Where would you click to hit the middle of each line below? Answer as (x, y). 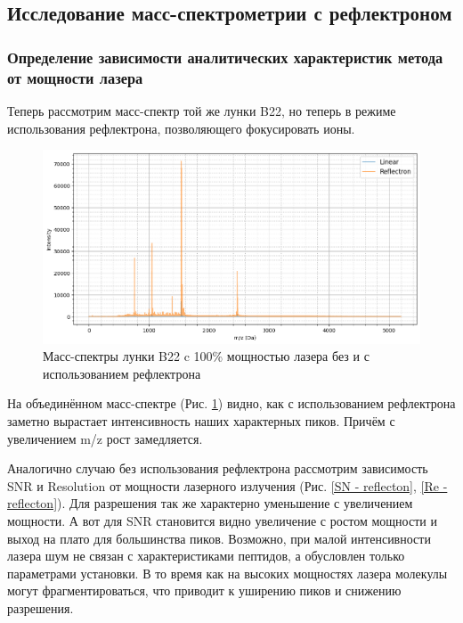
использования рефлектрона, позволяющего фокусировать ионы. (181, 128)
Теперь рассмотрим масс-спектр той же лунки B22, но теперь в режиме (202, 110)
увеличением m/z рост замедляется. (105, 438)
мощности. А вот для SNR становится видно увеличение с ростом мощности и (222, 521)
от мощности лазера (75, 77)
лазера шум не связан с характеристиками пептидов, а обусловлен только (206, 556)
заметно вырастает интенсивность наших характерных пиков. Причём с (201, 421)
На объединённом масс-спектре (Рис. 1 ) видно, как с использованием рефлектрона (231, 403)
